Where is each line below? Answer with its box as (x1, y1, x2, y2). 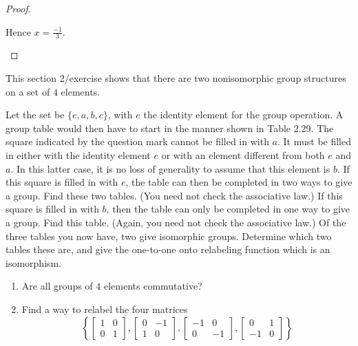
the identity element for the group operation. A (143, 107, 344, 122)
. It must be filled (277, 134, 352, 149)
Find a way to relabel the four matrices (21, 301, 188, 316)
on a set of (6, 84, 50, 98)
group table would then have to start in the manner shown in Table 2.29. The (6, 120, 334, 135)
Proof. (6, 1, 31, 15)
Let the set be (6, 107, 65, 122)
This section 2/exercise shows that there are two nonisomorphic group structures (6, 71, 346, 85)
